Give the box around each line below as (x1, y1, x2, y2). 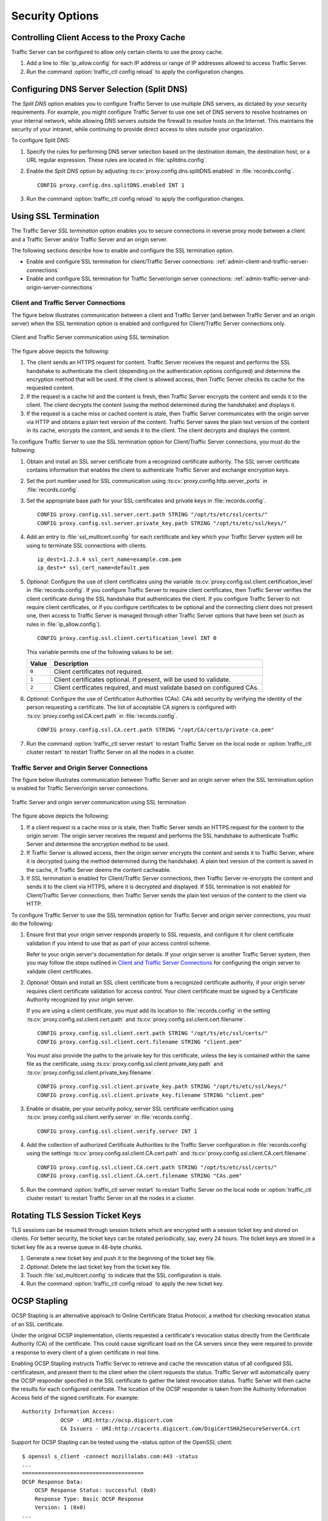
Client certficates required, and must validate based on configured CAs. (53, 683, 259, 692)
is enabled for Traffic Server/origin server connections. (11, 785, 149, 792)
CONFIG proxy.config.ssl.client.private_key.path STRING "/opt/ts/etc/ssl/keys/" (37, 1083, 287, 1090)
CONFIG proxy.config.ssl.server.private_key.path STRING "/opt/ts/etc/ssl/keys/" (37, 520, 287, 526)
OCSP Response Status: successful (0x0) (34, 1487, 157, 1494)
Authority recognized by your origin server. (26, 996, 134, 1003)
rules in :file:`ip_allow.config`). (26, 621, 101, 628)
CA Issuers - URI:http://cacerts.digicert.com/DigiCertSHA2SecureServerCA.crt (60, 1425, 301, 1432)
